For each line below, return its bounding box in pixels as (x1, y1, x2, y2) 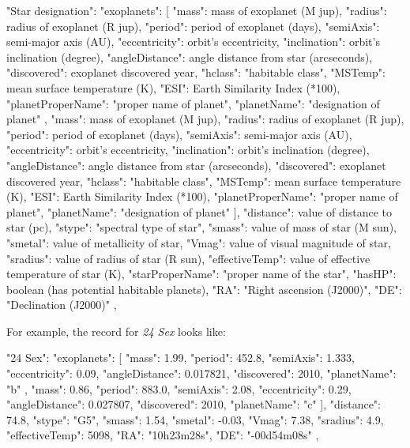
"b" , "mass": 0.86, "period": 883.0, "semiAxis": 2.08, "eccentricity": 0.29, (6, 380, 352, 397)
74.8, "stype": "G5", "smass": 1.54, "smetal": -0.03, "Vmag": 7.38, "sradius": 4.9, (6, 411, 384, 427)
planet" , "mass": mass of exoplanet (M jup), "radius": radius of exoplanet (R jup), (6, 111, 404, 127)
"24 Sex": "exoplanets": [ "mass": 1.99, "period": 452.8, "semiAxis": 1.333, (6, 349, 355, 366)
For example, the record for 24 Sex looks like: (6, 322, 226, 339)
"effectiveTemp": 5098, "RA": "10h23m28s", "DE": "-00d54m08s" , (6, 427, 319, 443)
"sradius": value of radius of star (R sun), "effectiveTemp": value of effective (6, 250, 371, 266)
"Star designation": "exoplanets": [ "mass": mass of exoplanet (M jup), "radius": (6, 2, 387, 18)
